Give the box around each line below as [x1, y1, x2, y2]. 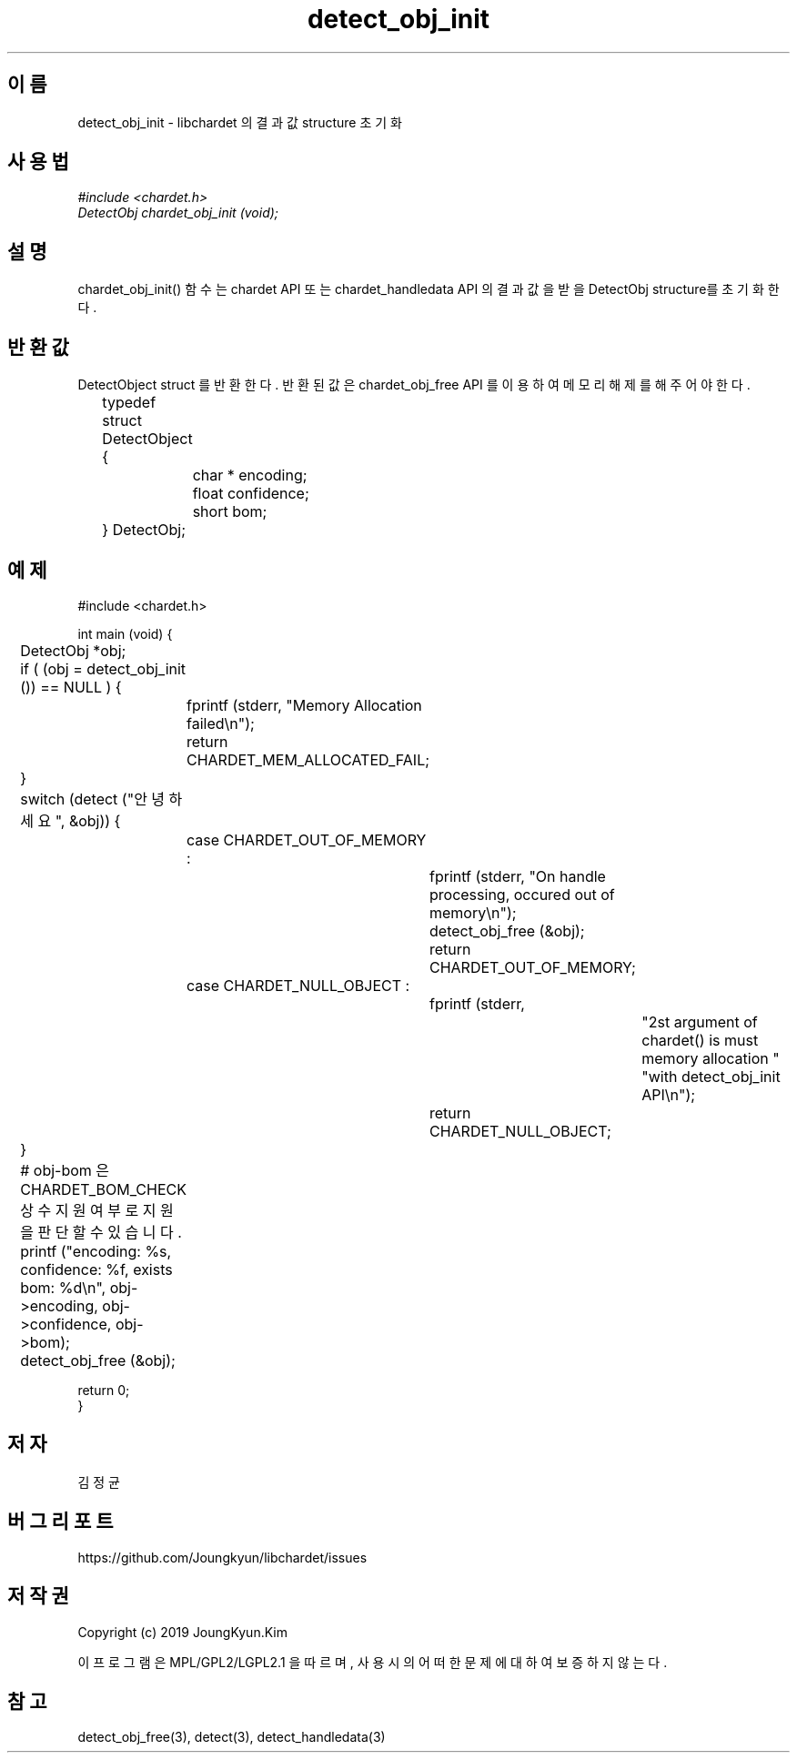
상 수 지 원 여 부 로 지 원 [20, 1200, 174, 1219]
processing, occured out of [429, 885, 615, 904]
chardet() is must [641, 1030, 759, 1049]
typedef [102, 393, 156, 412]
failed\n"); [186, 713, 255, 733]
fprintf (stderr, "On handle [429, 866, 606, 885]
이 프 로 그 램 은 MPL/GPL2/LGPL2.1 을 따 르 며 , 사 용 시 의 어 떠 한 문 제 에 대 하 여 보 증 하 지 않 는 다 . [77, 1654, 668, 1670]
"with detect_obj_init [641, 1067, 781, 1086]
